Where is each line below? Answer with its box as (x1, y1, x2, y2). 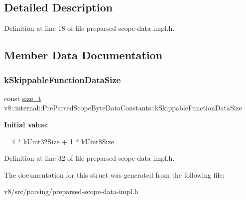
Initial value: (4, 119, 48, 129)
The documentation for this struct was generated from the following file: (4, 169, 225, 180)
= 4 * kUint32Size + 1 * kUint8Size (4, 136, 114, 146)
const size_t (4, 93, 41, 103)
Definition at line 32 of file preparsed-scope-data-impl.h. (4, 153, 175, 163)
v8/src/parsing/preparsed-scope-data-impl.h (4, 186, 138, 197)
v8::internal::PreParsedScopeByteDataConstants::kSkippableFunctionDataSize (4, 102, 242, 113)
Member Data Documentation (4, 47, 163, 63)
